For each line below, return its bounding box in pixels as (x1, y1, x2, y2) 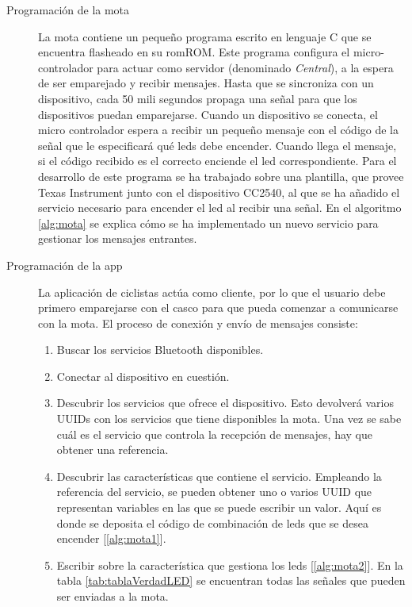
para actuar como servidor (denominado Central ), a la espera (97, 59, 394, 75)
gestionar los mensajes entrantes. (38, 230, 197, 247)
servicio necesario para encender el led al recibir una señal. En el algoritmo (38, 199, 402, 216)
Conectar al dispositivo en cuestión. (56, 367, 230, 384)
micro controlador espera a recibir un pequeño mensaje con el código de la (38, 121, 399, 138)
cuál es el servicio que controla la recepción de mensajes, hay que (56, 425, 372, 442)
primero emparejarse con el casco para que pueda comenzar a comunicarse (38, 299, 399, 316)
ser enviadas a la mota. (56, 588, 169, 604)
